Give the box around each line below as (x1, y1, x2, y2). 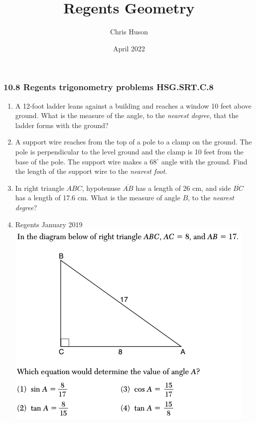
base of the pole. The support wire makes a (15, 156, 147, 166)
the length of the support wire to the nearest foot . (15, 166, 167, 176)
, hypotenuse (82, 182, 121, 193)
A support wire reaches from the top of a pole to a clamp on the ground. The (15, 137, 252, 147)
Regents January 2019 (15, 219, 83, 229)
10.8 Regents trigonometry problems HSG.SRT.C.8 (3, 81, 214, 93)
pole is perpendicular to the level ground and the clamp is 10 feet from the (15, 146, 244, 156)
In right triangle (15, 182, 64, 193)
